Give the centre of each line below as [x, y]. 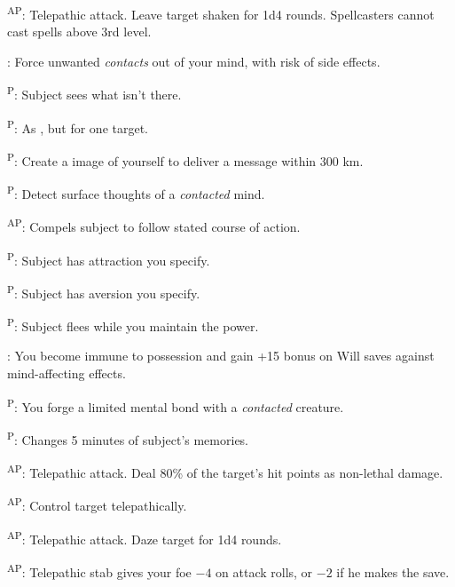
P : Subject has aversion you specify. [104, 291]
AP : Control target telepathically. [97, 504]
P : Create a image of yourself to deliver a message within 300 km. [185, 159]
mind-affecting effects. [67, 373]
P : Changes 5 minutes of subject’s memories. [128, 438]
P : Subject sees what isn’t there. [94, 93]
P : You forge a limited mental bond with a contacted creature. [176, 405]
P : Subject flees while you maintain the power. [133, 325]
